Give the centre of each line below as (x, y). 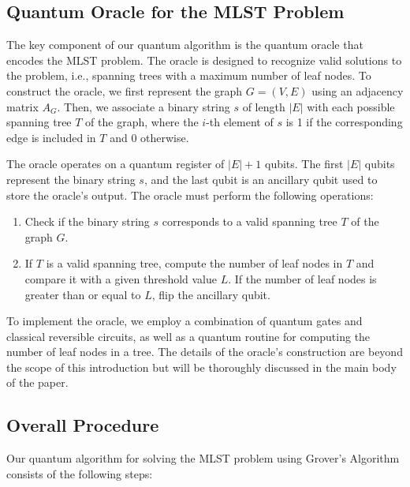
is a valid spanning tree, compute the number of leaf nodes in (194, 263)
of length (264, 106)
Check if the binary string (87, 221)
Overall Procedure (83, 425)
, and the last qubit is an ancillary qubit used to (261, 179)
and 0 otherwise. (149, 137)
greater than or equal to (83, 294)
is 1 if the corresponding (344, 122)
